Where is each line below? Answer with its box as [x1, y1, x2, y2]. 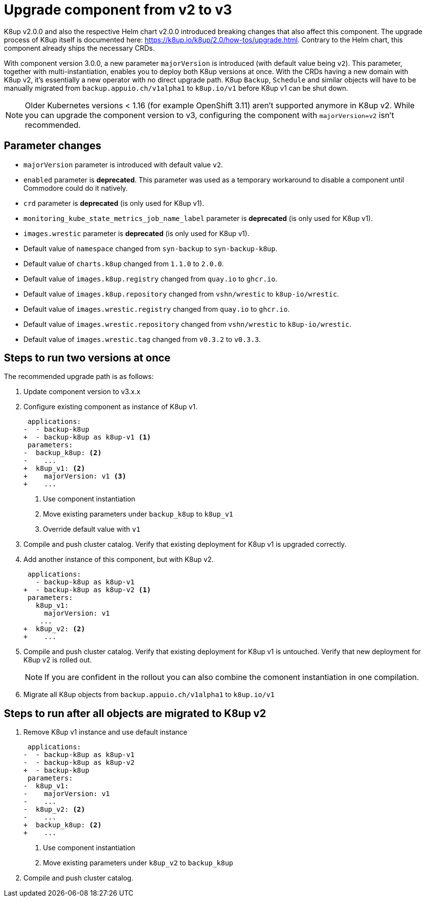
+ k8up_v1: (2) [23, 464, 85, 473]
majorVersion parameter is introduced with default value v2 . [23, 160, 223, 169]
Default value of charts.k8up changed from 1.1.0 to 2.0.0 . [23, 259, 224, 268]
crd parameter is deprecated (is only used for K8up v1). [23, 199, 204, 207]
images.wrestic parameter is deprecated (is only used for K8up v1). [23, 229, 249, 238]
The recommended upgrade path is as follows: [4, 372, 154, 381]
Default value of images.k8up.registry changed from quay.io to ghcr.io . [23, 274, 278, 283]
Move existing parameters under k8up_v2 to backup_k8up [43, 859, 233, 867]
